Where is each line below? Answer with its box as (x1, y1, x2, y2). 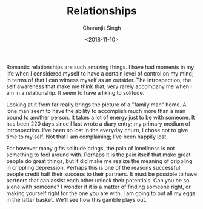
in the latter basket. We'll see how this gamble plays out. (6, 196, 147, 203)
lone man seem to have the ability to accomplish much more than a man (6, 107, 186, 114)
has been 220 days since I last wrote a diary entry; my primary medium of (6, 120, 191, 127)
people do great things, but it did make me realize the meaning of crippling (6, 157, 193, 164)
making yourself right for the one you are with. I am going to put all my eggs (6, 189, 196, 197)
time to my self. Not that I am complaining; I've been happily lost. (6, 133, 168, 140)
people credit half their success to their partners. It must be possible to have (6, 170, 198, 178)
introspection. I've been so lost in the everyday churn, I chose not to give (6, 126, 188, 133)
